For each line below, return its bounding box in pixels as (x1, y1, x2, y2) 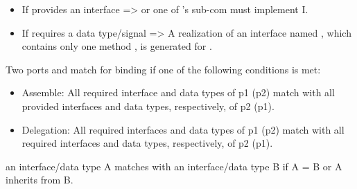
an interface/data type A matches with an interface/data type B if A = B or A (6, 159, 342, 173)
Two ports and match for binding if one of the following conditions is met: (6, 62, 321, 76)
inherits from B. (6, 172, 73, 187)
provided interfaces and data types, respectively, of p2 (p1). (21, 98, 275, 113)
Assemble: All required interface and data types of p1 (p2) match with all (21, 85, 335, 100)
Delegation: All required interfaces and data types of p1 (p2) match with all (21, 122, 345, 136)
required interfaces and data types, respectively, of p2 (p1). (21, 136, 273, 150)
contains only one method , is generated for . (21, 39, 212, 53)
